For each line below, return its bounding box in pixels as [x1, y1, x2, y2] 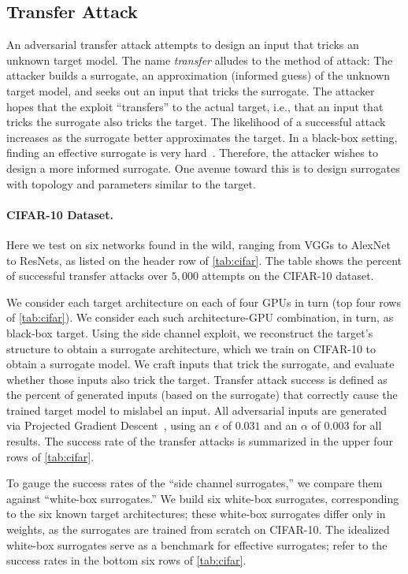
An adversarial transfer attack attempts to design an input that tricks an [6, 36, 359, 53]
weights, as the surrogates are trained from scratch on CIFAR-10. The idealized [6, 521, 390, 538]
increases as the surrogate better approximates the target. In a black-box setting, [6, 129, 398, 145]
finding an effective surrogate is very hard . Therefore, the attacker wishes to [6, 144, 378, 161]
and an [264, 417, 298, 434]
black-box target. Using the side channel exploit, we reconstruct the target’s [6, 324, 373, 341]
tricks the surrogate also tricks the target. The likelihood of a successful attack [6, 114, 386, 130]
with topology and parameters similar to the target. [6, 175, 256, 192]
